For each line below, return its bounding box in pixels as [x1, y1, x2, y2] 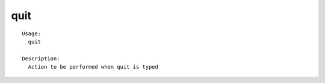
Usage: [22, 30, 42, 37]
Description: [22, 55, 60, 62]
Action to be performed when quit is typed [28, 63, 159, 70]
